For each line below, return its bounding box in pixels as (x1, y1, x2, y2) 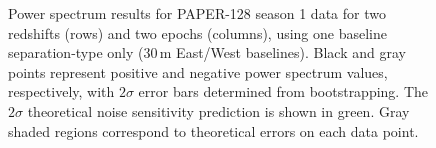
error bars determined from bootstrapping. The (138, 81, 429, 102)
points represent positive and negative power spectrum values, (8, 61, 388, 82)
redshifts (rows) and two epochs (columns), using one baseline (8, 22, 387, 43)
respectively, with (8, 81, 115, 102)
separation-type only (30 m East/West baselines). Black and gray (8, 42, 406, 63)
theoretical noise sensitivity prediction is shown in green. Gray (27, 100, 410, 121)
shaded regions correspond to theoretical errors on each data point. (8, 120, 419, 141)
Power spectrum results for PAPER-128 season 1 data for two (8, 3, 386, 23)
